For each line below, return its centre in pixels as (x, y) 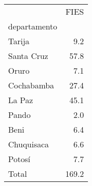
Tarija (19, 41)
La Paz (21, 100)
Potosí (19, 159)
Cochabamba (31, 85)
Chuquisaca (29, 144)
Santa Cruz (28, 56)
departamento (33, 26)
